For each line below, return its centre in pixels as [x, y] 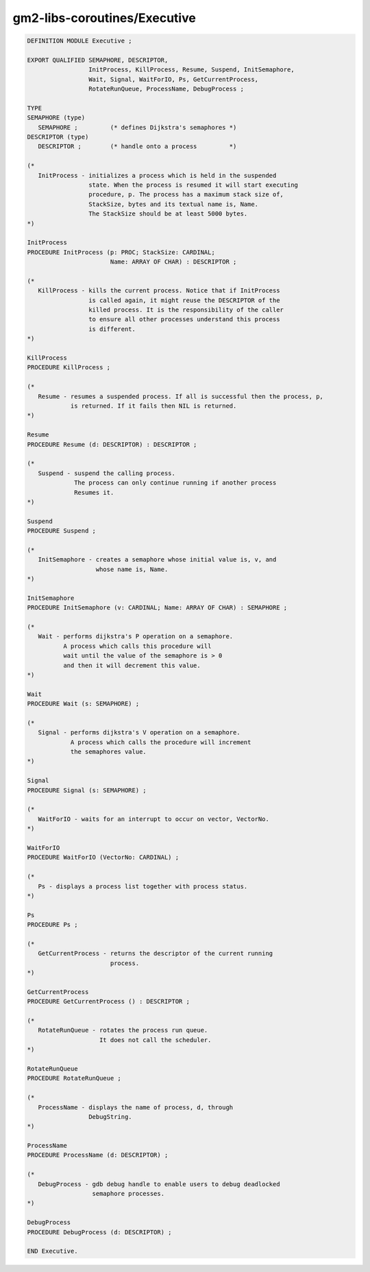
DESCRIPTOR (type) [58, 137]
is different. [112, 329]
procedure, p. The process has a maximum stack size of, [186, 195]
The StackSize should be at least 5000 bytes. [168, 214]
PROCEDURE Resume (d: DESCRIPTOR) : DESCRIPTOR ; [112, 444]
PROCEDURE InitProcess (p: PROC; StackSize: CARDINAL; [121, 252]
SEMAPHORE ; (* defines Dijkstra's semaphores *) [137, 127]
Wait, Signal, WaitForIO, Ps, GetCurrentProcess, [173, 79]
